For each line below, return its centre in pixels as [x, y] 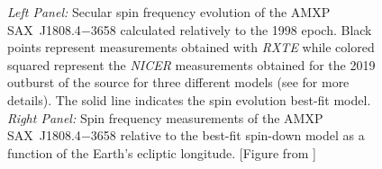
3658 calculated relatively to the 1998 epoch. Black [231, 29]
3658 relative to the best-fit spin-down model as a [227, 135]
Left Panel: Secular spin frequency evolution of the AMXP [169, 12]
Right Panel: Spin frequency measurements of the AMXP [165, 117]
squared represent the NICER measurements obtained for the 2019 [191, 64]
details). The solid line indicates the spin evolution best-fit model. [189, 99]
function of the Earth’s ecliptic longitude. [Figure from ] [162, 152]
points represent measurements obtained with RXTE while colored [191, 47]
